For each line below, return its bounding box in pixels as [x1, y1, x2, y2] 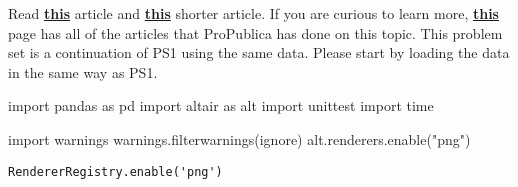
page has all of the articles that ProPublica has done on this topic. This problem [8, 22, 503, 43]
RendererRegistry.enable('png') [8, 164, 223, 179]
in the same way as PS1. [8, 61, 158, 82]
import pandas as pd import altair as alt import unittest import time [8, 95, 434, 116]
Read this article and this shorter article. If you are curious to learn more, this [8, 3, 499, 23]
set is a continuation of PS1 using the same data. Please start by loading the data [8, 42, 510, 63]
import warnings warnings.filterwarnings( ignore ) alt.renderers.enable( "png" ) [8, 128, 471, 149]
